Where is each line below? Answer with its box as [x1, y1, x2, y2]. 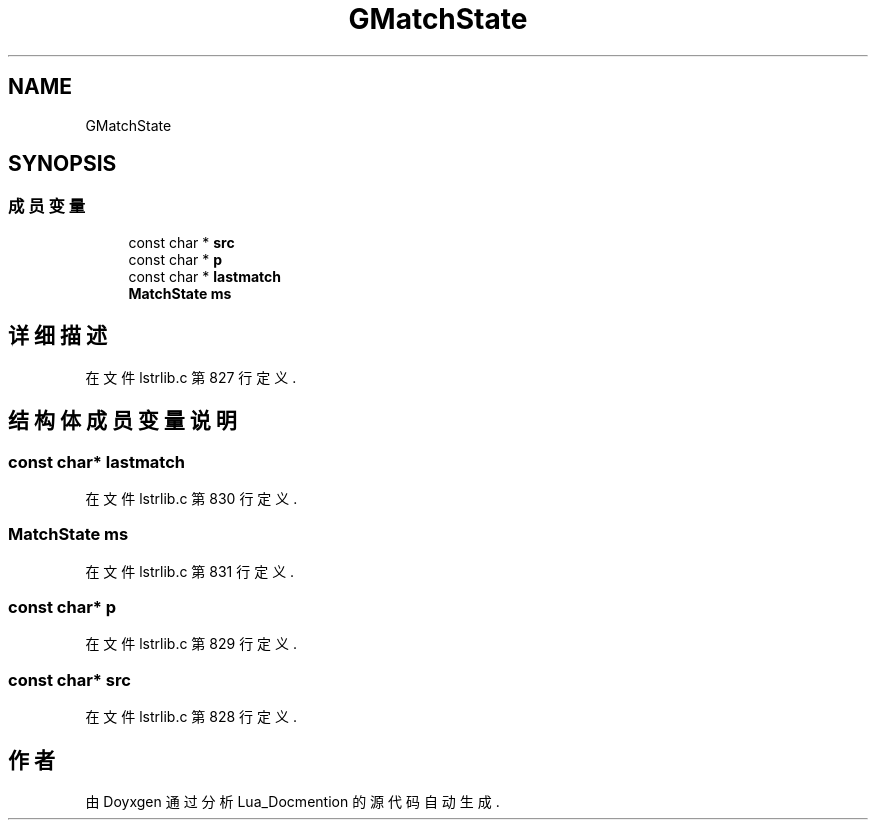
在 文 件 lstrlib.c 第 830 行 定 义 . [85, 489, 298, 507]
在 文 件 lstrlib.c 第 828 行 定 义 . [85, 708, 297, 726]
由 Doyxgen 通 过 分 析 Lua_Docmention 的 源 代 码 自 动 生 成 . [85, 792, 500, 810]
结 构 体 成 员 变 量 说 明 [8, 408, 237, 434]
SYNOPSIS [8, 151, 117, 177]
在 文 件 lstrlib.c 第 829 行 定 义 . [85, 635, 297, 653]
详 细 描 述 [8, 323, 107, 349]
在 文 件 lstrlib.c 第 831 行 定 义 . [85, 562, 295, 580]
